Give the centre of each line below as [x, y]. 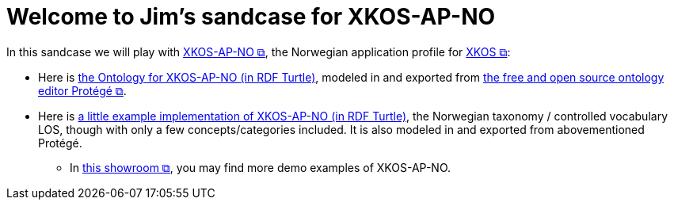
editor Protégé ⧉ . [82, 90]
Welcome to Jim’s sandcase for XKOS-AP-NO [251, 17]
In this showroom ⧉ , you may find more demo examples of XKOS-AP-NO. [261, 167]
